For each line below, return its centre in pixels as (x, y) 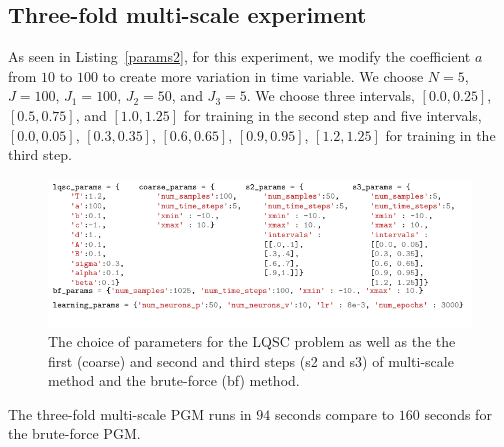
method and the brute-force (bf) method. (174, 380)
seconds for (458, 413)
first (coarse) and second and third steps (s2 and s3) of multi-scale (251, 360)
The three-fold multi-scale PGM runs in (130, 413)
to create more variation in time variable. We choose (263, 75)
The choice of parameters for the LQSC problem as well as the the (252, 341)
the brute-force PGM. (74, 433)
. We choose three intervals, (330, 95)
